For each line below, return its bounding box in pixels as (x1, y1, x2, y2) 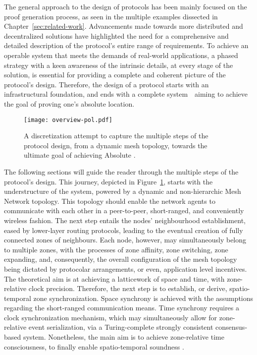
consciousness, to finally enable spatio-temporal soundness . (4, 341, 184, 352)
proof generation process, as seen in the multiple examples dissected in (4, 11, 218, 21)
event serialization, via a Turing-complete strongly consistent (28, 322, 213, 332)
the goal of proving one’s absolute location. (4, 98, 135, 109)
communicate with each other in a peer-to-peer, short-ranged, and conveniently (4, 205, 244, 216)
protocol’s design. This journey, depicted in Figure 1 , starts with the (4, 176, 213, 186)
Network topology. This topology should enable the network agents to (4, 195, 215, 206)
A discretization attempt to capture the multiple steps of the (24, 130, 208, 141)
